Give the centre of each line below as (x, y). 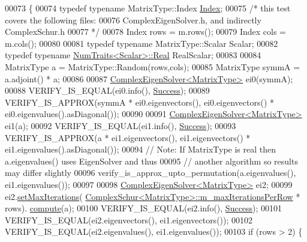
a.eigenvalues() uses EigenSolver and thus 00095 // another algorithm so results (151, 161)
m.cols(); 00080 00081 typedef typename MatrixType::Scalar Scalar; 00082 (142, 43)
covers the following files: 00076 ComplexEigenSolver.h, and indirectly (133, 20)
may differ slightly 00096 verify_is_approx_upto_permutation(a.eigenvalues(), (151, 173)
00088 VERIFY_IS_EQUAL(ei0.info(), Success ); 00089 (107, 90)
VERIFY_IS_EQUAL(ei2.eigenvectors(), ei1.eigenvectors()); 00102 (129, 219)
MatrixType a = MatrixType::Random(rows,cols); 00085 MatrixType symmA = (153, 66)
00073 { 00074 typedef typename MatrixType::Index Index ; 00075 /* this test (148, 8)
